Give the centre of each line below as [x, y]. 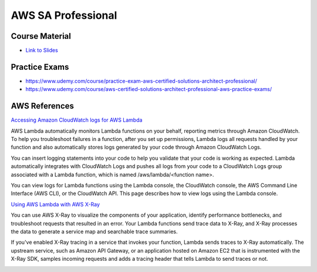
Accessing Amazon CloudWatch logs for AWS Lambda [77, 120]
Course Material [41, 36]
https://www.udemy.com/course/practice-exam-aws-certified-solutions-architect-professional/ [141, 81]
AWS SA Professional [64, 15]
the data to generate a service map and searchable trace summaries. [94, 231]
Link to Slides [42, 51]
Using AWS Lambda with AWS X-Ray [55, 204]
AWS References [43, 106]
